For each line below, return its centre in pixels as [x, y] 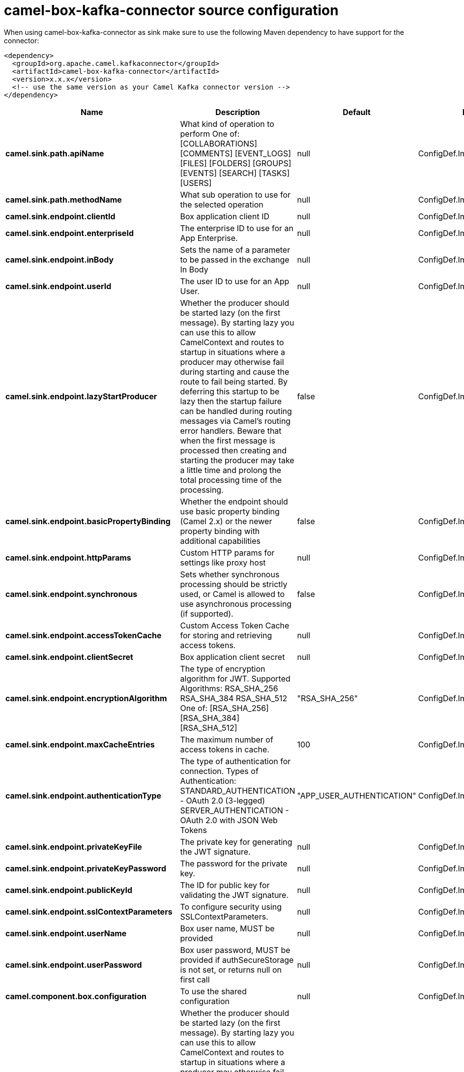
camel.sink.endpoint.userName [66, 933]
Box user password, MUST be [235, 950]
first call [195, 979]
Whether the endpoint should [234, 501]
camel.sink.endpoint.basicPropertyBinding [88, 521]
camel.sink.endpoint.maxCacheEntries [80, 744]
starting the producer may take [237, 460]
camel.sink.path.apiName [55, 153]
